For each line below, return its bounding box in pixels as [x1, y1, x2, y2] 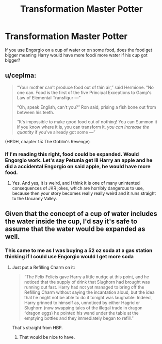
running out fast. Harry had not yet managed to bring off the [24, 284, 145, 290]
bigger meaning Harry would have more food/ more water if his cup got [5, 52, 148, 58]
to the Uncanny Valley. [12, 196, 57, 202]
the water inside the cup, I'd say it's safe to [5, 217, 137, 226]
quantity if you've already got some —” [16, 129, 96, 135]
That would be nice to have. [19, 334, 75, 340]
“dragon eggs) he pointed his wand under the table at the [24, 310, 139, 316]
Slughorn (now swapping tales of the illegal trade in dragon [24, 305, 143, 310]
